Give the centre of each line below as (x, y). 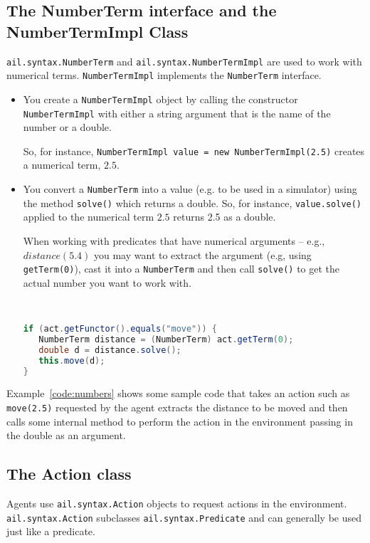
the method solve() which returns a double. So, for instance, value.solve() (192, 202)
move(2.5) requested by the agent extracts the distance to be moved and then (177, 407)
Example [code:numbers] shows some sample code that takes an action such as (178, 393)
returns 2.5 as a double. (224, 217)
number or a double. (67, 127)
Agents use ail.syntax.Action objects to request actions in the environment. (177, 504)
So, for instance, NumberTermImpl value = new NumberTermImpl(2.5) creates (194, 151)
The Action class (69, 474)
